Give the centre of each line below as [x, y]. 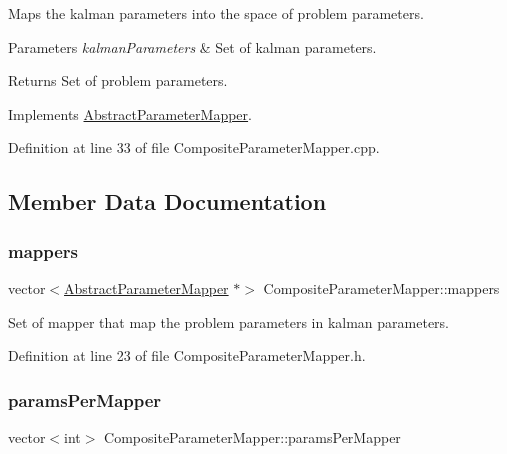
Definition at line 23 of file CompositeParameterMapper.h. [187, 355]
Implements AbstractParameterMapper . [130, 113]
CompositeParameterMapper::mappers [381, 287]
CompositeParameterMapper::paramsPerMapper [252, 436]
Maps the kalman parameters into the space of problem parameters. [216, 13]
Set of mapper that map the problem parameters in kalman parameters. [228, 321]
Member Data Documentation [167, 201]
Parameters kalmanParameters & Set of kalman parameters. [192, 46]
